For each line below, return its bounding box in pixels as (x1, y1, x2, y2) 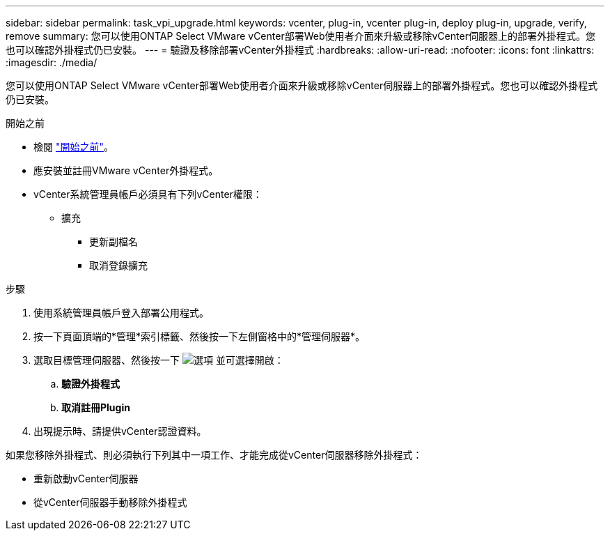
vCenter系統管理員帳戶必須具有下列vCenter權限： (33, 188, 263, 200)
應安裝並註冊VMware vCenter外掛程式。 (33, 164, 219, 176)
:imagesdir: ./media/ (6, 56, 97, 68)
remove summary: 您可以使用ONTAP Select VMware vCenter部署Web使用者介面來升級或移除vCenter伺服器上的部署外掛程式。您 (6, 30, 595, 42)
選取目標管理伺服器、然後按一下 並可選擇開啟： (33, 354, 284, 366)
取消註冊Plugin (61, 401, 130, 413)
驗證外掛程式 (61, 378, 120, 390)
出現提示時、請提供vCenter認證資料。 (33, 425, 207, 437)
